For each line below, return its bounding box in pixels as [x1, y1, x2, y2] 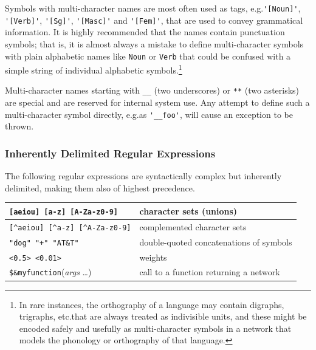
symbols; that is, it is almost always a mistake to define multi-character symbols [5, 37, 304, 50]
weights [139, 250, 167, 263]
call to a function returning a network [139, 266, 280, 278]
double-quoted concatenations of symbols [139, 235, 292, 248]
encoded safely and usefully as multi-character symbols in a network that [19, 321, 292, 334]
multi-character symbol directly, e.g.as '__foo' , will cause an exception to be [5, 108, 293, 120]
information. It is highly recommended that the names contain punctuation [5, 26, 285, 38]
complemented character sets [139, 220, 247, 233]
